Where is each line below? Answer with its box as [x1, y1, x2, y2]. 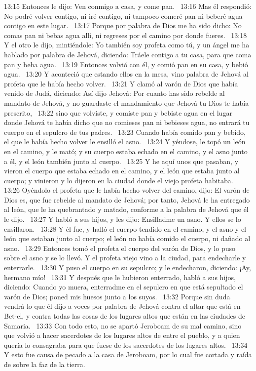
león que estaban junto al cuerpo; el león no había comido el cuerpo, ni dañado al [4, 233, 251, 244]
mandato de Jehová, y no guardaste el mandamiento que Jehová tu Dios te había [4, 97, 249, 108]
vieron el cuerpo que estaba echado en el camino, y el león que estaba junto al [4, 165, 240, 176]
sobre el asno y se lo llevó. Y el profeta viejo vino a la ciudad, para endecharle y [4, 252, 246, 263]
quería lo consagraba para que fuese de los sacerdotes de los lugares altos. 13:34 [4, 339, 248, 350]
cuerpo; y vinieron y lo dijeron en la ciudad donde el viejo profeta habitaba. [4, 175, 233, 185]
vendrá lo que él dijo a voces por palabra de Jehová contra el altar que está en [4, 301, 241, 311]
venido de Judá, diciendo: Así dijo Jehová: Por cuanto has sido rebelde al [4, 88, 225, 98]
